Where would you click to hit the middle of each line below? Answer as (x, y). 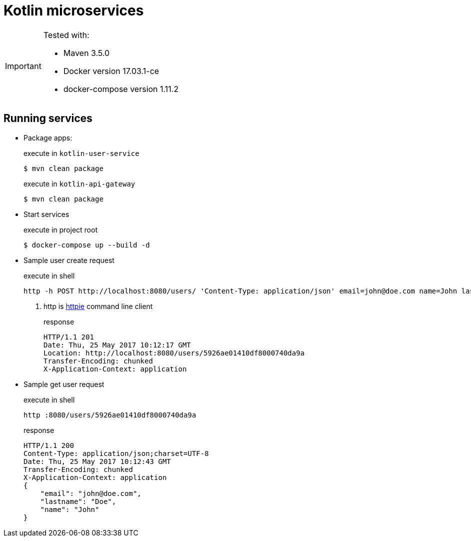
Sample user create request (69, 260)
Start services (46, 214)
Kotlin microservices (74, 10)
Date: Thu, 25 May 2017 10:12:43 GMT (97, 461)
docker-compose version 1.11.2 (121, 89)
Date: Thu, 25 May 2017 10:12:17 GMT (117, 345)
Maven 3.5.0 (86, 53)
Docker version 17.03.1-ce (111, 71)
